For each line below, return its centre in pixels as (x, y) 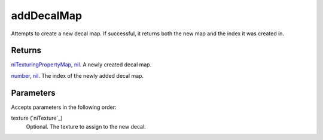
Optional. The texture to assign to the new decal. (86, 126)
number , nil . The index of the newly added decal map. (77, 75)
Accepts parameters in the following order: (64, 107)
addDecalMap (47, 16)
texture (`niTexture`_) (37, 118)
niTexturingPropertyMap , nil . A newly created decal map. (81, 65)
